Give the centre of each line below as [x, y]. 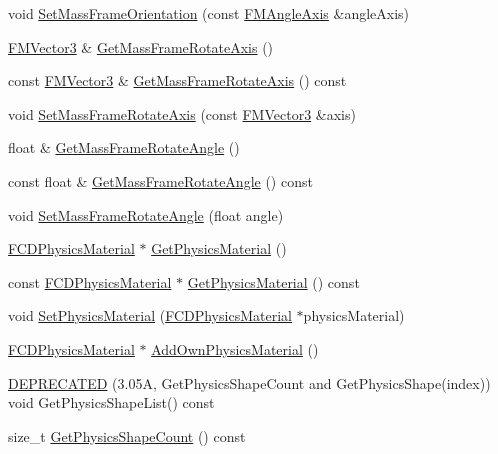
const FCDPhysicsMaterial [90, 281]
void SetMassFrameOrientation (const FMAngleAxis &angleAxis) [209, 13]
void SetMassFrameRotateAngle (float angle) [146, 214]
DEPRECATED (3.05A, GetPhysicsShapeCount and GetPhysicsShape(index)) [249, 382]
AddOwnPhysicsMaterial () [235, 348]
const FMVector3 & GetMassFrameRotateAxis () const [177, 80]
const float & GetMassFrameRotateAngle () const [160, 180]
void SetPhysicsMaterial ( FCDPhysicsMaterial [150, 315]
